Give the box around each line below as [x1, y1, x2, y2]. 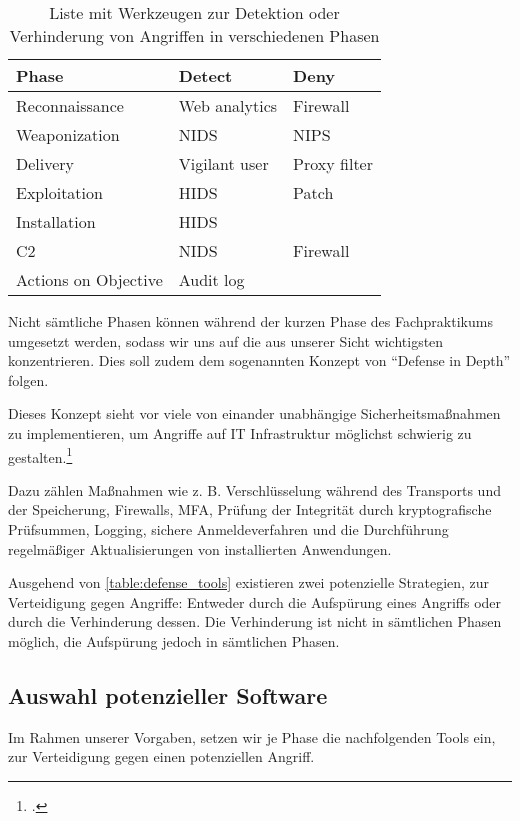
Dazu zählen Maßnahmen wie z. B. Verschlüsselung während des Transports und [8, 479, 501, 500]
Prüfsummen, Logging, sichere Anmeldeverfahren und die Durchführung [8, 519, 449, 539]
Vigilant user [178, 152, 269, 175]
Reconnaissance [16, 94, 124, 117]
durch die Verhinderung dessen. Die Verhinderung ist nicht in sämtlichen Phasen [8, 611, 502, 632]
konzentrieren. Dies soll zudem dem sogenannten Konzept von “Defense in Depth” [8, 350, 511, 371]
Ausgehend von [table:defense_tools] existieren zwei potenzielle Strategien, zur [8, 572, 490, 593]
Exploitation [16, 181, 103, 204]
